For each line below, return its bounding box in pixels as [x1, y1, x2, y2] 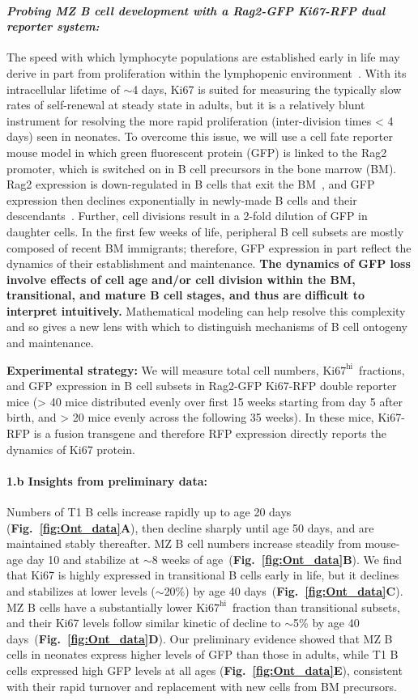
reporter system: [6, 18, 100, 35]
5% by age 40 [293, 614, 360, 631]
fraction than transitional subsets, [232, 598, 400, 615]
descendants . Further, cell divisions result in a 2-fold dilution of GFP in [6, 207, 368, 224]
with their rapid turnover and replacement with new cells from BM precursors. [6, 677, 397, 694]
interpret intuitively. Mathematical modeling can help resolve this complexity [6, 302, 406, 319]
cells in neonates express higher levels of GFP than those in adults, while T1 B [6, 646, 399, 663]
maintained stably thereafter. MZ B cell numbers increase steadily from [6, 535, 361, 552]
